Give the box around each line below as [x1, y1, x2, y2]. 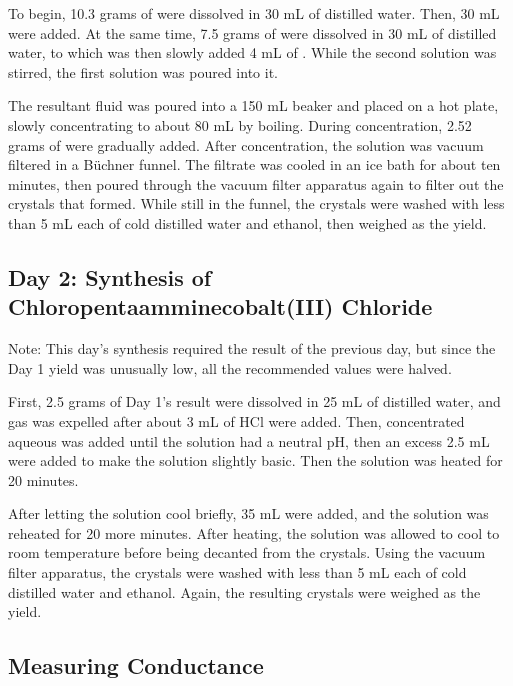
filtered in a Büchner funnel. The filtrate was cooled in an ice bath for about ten [8, 154, 501, 175]
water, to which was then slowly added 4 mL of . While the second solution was [8, 42, 497, 63]
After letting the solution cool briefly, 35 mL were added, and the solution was [8, 503, 489, 524]
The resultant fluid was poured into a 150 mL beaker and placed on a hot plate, [8, 95, 499, 116]
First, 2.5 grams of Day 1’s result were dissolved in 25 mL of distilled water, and [8, 391, 501, 412]
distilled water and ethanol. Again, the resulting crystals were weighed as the [8, 581, 481, 602]
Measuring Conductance [8, 650, 264, 681]
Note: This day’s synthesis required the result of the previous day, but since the [8, 338, 496, 359]
